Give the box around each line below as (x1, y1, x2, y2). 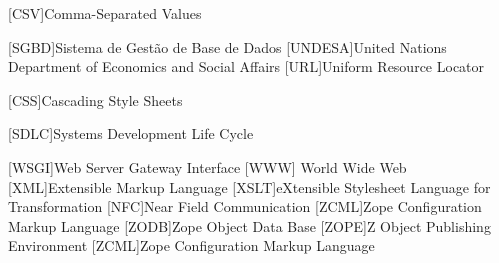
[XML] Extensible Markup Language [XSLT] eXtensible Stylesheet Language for (8, 176, 491, 197)
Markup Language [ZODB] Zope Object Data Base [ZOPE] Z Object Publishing (8, 215, 491, 236)
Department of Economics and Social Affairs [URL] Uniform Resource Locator (8, 56, 485, 77)
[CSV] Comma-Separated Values (8, 3, 202, 23)
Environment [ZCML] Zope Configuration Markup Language (8, 235, 375, 256)
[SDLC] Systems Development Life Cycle (8, 123, 254, 144)
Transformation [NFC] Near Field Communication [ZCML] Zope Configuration (8, 196, 482, 217)
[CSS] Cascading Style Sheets (8, 89, 183, 110)
